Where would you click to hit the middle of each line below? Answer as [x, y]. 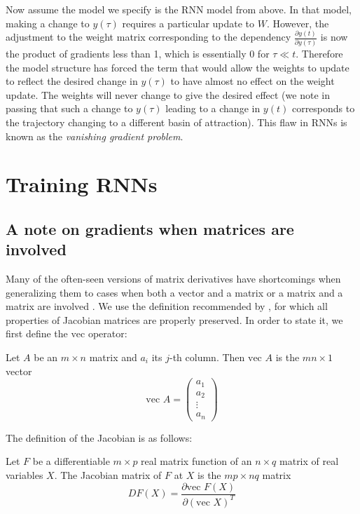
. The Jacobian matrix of [108, 474]
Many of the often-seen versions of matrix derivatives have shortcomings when [173, 279]
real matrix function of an [196, 461]
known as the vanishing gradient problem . [95, 136]
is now [334, 37]
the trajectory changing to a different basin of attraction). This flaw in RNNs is [176, 122]
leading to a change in [213, 108]
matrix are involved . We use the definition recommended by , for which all [167, 306]
